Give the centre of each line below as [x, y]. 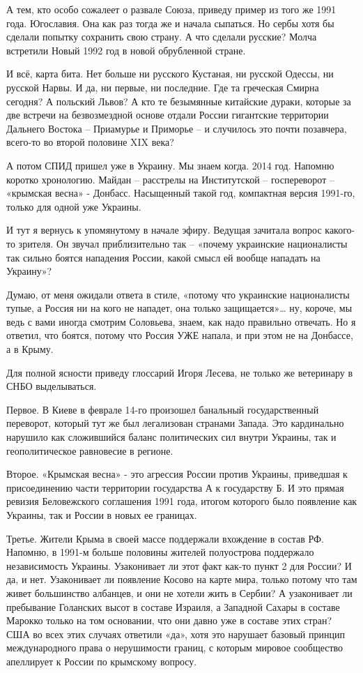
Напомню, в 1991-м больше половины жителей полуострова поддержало [160, 552]
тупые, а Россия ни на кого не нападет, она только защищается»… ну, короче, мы [179, 308]
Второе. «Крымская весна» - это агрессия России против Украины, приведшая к [177, 474]
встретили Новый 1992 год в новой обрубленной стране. [126, 50]
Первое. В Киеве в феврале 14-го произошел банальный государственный [163, 409]
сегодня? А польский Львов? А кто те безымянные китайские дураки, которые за [179, 101]
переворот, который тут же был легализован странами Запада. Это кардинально [175, 423]
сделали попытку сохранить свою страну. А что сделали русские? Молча [162, 37]
